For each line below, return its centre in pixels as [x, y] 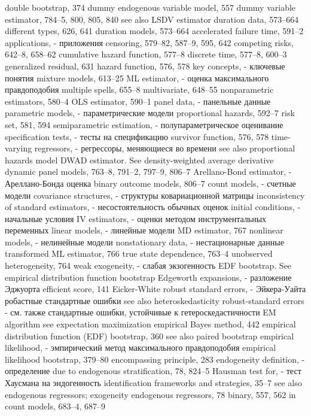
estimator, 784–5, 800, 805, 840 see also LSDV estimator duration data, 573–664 [152, 19]
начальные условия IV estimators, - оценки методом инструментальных [136, 218]
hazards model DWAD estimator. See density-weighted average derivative [139, 160]
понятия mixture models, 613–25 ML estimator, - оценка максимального [137, 78]
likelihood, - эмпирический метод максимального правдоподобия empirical [141, 347]
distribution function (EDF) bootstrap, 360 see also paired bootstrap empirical [150, 335]
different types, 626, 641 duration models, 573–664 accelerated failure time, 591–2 [154, 31]
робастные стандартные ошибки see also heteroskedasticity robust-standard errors [155, 300]
